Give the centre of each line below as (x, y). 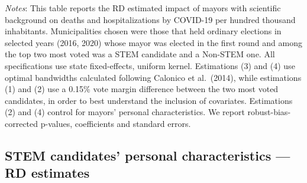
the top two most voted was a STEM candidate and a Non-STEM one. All (140, 54)
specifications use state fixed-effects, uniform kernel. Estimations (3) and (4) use (150, 65)
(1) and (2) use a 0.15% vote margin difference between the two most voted (142, 89)
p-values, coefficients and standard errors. (116, 123)
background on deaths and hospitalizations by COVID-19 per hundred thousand (150, 19)
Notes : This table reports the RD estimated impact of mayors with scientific (143, 8)
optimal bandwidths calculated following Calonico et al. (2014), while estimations (153, 77)
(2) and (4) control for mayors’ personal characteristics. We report (125, 112)
